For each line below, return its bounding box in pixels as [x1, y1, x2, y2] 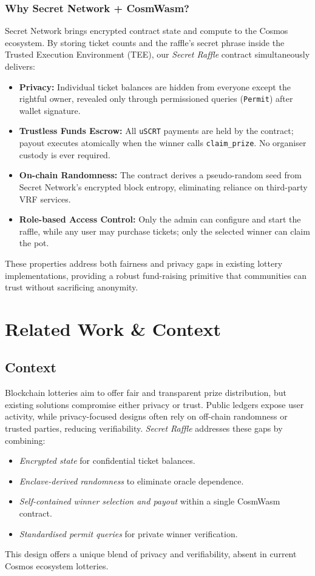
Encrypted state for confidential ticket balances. [19, 454, 195, 467]
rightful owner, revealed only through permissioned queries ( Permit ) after [19, 92, 293, 105]
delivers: [5, 60, 35, 72]
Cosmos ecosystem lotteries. [5, 559, 109, 572]
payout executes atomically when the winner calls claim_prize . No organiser [19, 136, 307, 149]
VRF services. [19, 192, 71, 205]
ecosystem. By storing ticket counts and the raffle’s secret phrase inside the [5, 36, 285, 49]
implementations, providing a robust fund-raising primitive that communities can [5, 269, 307, 281]
